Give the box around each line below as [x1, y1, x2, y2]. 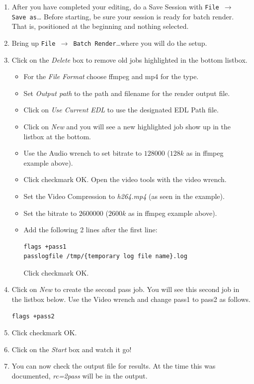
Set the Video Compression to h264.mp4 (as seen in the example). [23, 191, 225, 201]
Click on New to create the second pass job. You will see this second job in [11, 284, 240, 294]
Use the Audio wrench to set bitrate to [23, 148, 142, 158]
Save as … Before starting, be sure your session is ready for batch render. [11, 11, 234, 21]
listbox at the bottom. [23, 131, 91, 141]
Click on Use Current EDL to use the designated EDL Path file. [23, 104, 219, 115]
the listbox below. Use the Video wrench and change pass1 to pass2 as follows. [11, 294, 251, 304]
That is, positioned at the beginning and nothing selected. [11, 21, 189, 31]
